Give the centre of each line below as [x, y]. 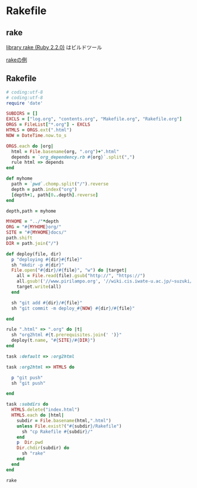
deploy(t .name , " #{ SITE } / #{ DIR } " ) [53, 341]
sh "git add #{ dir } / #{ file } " [47, 303]
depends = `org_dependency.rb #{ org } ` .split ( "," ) [73, 157]
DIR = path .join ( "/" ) [33, 243]
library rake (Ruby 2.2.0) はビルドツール [54, 47]
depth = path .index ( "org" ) [44, 189]
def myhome [19, 179]
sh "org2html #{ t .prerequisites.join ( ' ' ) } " [67, 335]
